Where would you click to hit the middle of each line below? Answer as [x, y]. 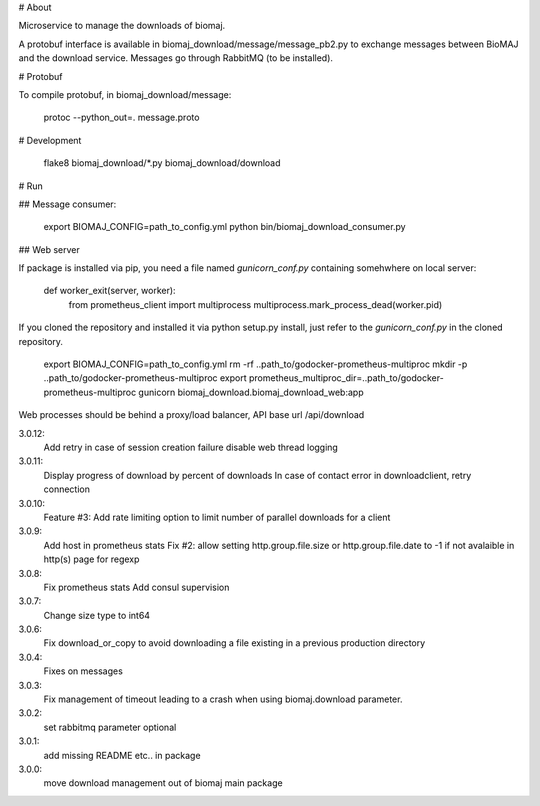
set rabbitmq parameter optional [110, 727]
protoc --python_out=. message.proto [121, 117]
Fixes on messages [83, 671]
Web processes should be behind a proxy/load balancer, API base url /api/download [191, 415]
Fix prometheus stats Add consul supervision [136, 587]
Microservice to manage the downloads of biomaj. [122, 26]
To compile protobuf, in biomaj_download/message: [125, 94]
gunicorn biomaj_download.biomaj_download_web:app [251, 392]
